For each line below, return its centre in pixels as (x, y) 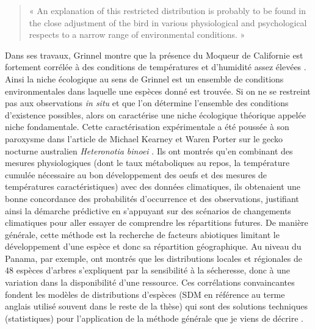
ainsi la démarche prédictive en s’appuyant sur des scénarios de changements (148, 210)
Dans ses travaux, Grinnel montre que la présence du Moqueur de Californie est (154, 55)
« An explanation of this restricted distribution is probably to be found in (168, 10)
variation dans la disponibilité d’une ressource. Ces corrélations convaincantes (150, 282)
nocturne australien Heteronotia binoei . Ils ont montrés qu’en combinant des (149, 150)
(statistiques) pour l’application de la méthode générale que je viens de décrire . (154, 318)
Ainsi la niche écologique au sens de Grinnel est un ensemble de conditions (144, 78)
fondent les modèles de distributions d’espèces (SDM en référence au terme (145, 294)
